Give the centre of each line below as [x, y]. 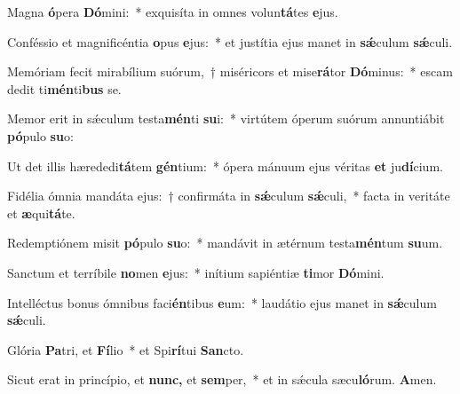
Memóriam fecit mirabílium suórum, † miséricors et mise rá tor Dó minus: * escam [230, 71]
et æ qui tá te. [41, 213]
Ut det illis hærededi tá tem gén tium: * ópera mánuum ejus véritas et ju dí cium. [225, 165]
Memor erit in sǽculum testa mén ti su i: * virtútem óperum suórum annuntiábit [226, 118]
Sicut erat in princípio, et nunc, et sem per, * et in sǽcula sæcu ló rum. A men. [222, 379]
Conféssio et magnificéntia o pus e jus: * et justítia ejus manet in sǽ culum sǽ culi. [230, 41]
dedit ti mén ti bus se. [64, 88]
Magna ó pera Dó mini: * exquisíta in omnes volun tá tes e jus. [173, 12]
